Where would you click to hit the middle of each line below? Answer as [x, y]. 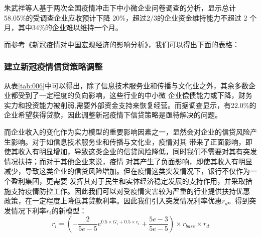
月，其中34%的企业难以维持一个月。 [63, 27]
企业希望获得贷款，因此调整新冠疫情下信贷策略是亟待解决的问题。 [113, 115]
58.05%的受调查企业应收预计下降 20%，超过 [75, 17]
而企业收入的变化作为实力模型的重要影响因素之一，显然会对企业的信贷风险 [127, 131]
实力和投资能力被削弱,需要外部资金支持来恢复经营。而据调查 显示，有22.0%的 [130, 105]
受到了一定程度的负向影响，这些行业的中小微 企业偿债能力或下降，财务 [135, 95]
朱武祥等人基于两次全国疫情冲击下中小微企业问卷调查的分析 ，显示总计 [120, 8]
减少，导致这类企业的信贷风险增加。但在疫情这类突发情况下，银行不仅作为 [127, 171]
